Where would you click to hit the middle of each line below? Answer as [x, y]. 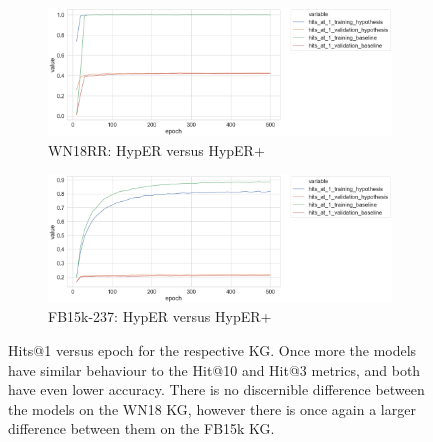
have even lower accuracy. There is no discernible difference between [216, 389]
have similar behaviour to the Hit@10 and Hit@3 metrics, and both [214, 369]
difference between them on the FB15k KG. [141, 428]
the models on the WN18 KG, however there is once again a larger [212, 408]
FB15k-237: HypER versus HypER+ [160, 316]
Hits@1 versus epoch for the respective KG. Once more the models [212, 350]
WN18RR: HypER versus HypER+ [156, 149]
